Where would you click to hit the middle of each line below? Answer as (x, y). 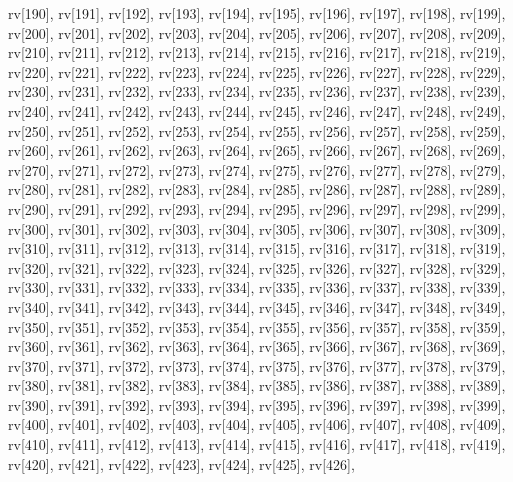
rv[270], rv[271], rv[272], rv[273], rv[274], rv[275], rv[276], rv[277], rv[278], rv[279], (257, 169)
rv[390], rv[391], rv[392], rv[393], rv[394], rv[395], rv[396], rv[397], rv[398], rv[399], (257, 404)
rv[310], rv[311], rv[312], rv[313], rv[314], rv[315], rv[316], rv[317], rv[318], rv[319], (257, 248)
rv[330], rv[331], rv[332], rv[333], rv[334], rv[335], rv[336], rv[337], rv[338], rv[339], (257, 287)
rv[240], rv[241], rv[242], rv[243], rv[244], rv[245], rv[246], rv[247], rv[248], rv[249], (257, 110)
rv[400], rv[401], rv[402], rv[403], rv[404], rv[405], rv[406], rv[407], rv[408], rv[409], (257, 424)
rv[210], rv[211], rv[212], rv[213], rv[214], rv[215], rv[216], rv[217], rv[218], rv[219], (257, 52)
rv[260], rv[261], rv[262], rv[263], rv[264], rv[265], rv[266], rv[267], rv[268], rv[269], (257, 150)
